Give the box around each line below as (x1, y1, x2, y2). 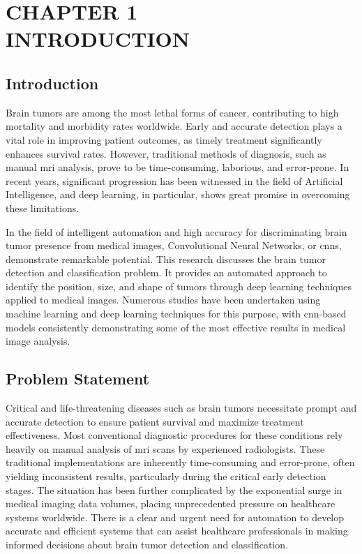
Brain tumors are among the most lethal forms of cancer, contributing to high (6, 105, 339, 119)
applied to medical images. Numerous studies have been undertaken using (6, 292, 321, 307)
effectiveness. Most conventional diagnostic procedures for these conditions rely (6, 428, 343, 442)
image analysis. (6, 334, 70, 348)
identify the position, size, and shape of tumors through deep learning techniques (6, 278, 352, 293)
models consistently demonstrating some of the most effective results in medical (6, 320, 346, 334)
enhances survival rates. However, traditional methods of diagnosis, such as (6, 146, 326, 160)
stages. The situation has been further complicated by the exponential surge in (6, 482, 342, 497)
